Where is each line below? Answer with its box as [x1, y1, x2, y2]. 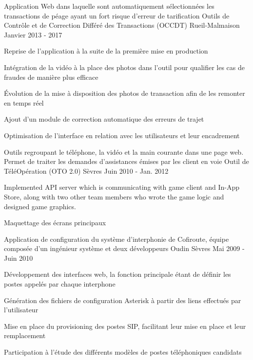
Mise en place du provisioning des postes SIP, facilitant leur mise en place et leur [4, 321, 246, 331]
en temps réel [4, 97, 44, 108]
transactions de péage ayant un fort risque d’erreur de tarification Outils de [4, 10, 230, 20]
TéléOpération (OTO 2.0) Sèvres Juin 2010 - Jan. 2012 [4, 165, 169, 176]
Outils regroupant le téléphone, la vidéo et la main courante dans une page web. [4, 146, 244, 157]
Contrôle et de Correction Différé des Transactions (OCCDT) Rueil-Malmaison [4, 20, 240, 30]
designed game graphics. [4, 201, 76, 211]
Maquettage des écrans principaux [4, 217, 106, 228]
